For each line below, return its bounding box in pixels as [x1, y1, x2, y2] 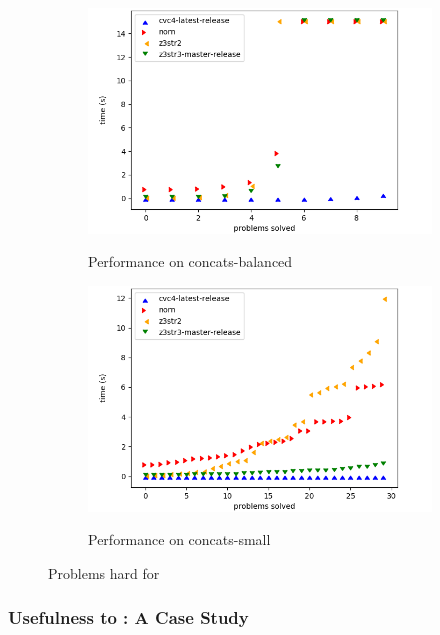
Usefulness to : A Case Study [8, 605, 249, 630]
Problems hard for [48, 562, 160, 583]
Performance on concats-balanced [88, 251, 293, 272]
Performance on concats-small [88, 529, 271, 550]
